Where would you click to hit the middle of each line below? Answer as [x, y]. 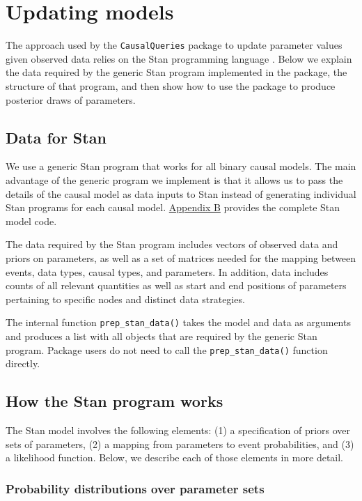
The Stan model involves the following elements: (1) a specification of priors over [178, 430]
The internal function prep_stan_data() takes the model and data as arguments [178, 322]
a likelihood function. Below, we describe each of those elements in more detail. [175, 457]
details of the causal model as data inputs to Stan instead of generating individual [181, 193]
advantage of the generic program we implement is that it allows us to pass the [174, 179]
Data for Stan [56, 137]
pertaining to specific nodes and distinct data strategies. [125, 299]
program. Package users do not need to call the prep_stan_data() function [167, 349]
